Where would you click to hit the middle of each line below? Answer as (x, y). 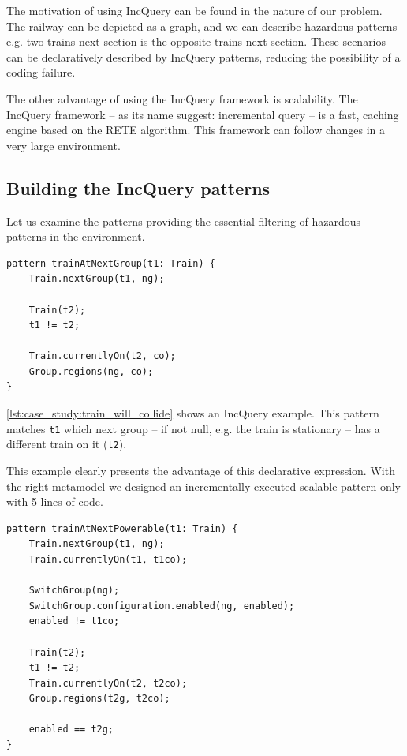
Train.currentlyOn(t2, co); (102, 356)
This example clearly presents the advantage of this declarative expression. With (201, 470)
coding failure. (41, 72)
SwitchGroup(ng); (74, 591)
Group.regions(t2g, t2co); (99, 699)
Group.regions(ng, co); (91, 371)
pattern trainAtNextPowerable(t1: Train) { (122, 528)
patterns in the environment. (76, 236)
